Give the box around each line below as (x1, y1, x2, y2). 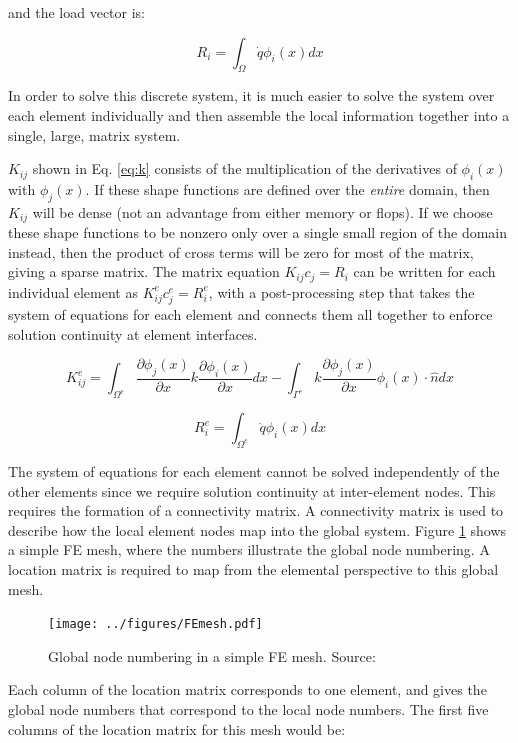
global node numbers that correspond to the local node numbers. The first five (8, 699, 489, 720)
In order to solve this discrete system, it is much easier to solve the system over (8, 85, 495, 106)
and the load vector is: (8, 2, 146, 22)
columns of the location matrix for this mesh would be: (8, 718, 346, 739)
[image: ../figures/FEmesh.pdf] (48, 617, 263, 632)
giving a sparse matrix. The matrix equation (8, 261, 280, 282)
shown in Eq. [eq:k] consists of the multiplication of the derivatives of (32, 158, 457, 179)
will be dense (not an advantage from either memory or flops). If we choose (32, 201, 493, 222)
